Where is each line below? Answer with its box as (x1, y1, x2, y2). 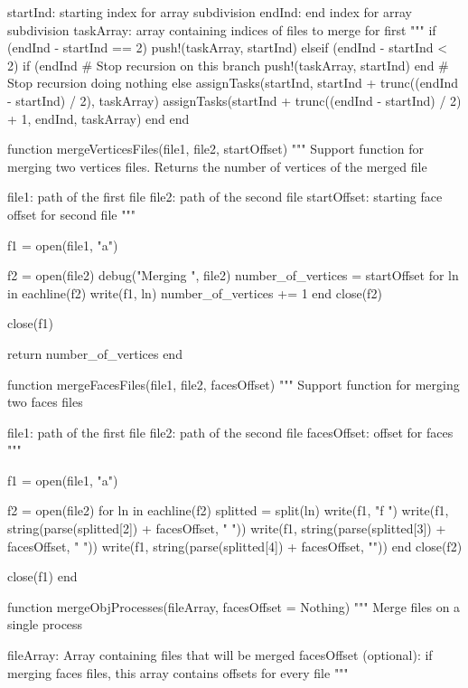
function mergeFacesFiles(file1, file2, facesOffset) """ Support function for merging (7, 374, 460, 393)
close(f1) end (7, 567, 78, 586)
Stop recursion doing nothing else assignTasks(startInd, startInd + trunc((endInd (7, 73, 459, 92)
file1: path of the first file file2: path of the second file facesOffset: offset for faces (7, 422, 454, 441)
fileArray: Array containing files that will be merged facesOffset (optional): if (7, 646, 433, 664)
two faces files (7, 392, 83, 411)
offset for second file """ (7, 204, 136, 223)
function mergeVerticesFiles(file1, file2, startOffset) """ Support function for (7, 139, 424, 158)
